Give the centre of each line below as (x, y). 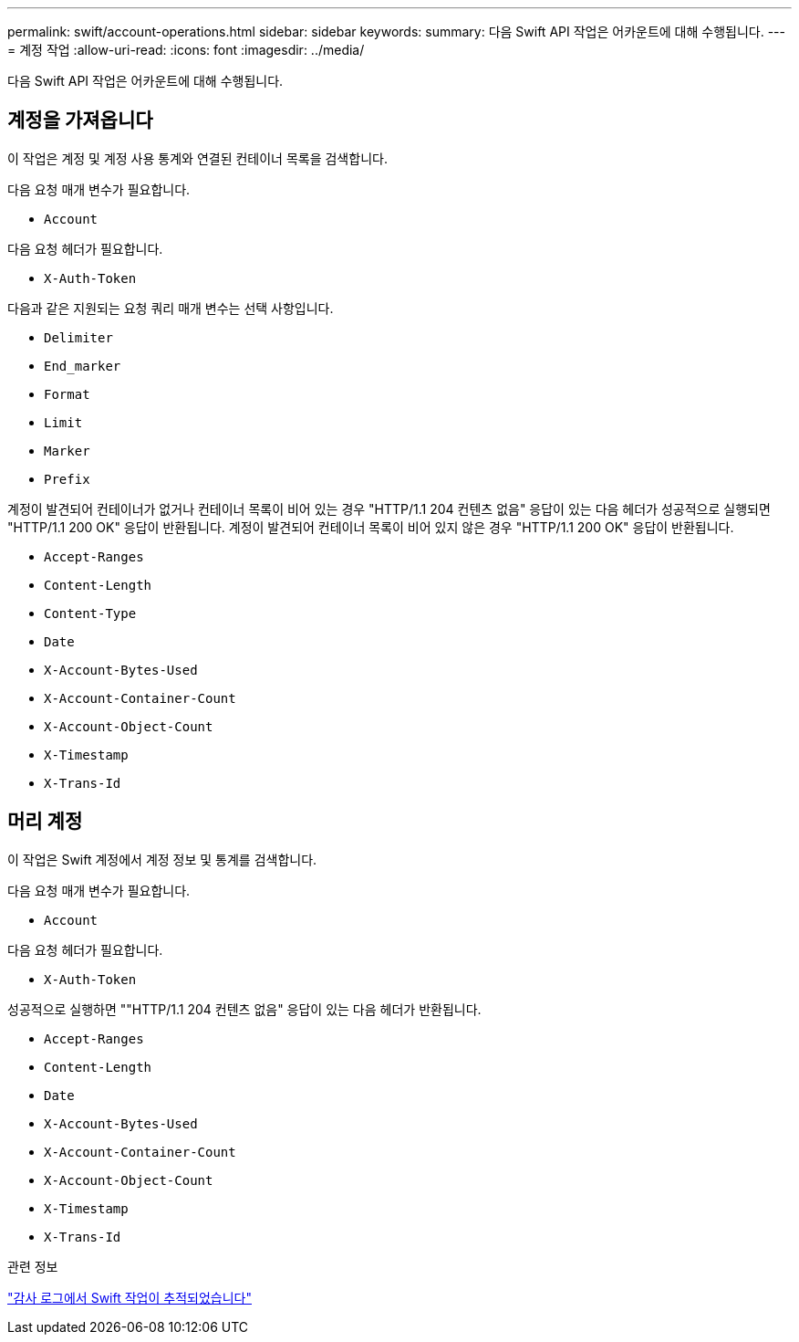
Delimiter (78, 337)
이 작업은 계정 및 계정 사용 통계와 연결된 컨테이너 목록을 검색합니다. (197, 158)
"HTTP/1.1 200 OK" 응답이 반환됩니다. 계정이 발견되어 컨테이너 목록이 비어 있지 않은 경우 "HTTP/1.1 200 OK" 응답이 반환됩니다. (371, 527)
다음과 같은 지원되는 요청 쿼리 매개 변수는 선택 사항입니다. (171, 308)
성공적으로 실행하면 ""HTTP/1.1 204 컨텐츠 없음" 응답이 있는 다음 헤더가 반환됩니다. (244, 1009)
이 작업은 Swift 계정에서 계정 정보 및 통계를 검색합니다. (162, 859)
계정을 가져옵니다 (80, 121)
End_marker (83, 366)
